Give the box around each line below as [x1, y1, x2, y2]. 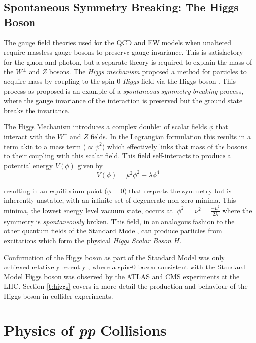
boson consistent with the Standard [138, 262, 245, 272]
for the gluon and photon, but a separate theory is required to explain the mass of [4, 56, 252, 67]
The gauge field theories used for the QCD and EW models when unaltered [4, 37, 231, 47]
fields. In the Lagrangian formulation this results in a [90, 131, 251, 141]
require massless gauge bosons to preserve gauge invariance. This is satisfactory [4, 47, 243, 57]
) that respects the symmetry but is [124, 185, 232, 195]
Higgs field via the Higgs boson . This [123, 76, 236, 86]
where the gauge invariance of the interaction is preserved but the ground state [4, 95, 243, 106]
